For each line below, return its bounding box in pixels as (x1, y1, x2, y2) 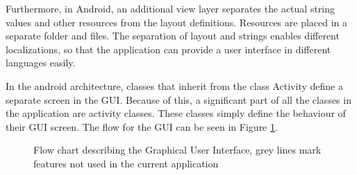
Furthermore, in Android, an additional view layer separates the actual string (6, 1, 335, 15)
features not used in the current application (33, 156, 219, 170)
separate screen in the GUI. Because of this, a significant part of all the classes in (6, 92, 351, 107)
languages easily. (6, 55, 76, 70)
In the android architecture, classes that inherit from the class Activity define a (6, 78, 343, 93)
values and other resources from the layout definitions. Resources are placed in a (6, 15, 348, 29)
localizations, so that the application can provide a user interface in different (6, 42, 331, 56)
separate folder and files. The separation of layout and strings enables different (6, 28, 340, 43)
